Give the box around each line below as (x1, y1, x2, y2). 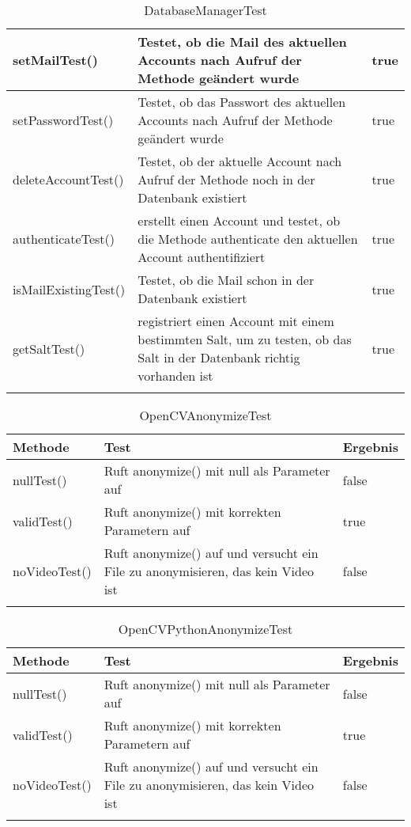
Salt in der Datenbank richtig (138, 348, 300, 366)
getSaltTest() (13, 339, 85, 358)
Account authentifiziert (138, 248, 266, 266)
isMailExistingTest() (13, 279, 126, 298)
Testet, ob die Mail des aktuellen (138, 32, 347, 51)
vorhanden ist (138, 366, 213, 385)
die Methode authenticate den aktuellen (138, 230, 358, 248)
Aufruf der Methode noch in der (138, 170, 315, 188)
